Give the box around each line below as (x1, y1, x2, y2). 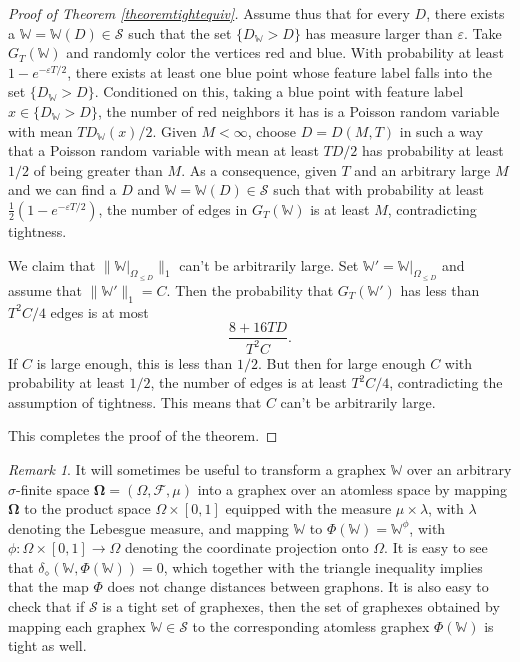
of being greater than (33, 159, 163, 180)
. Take (464, 22, 502, 43)
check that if (8, 596, 85, 617)
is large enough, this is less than (36, 352, 233, 373)
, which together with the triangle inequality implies (163, 556, 483, 577)
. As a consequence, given (181, 159, 337, 180)
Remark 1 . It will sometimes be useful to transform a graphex (8, 458, 386, 479)
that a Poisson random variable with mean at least (8, 140, 319, 161)
